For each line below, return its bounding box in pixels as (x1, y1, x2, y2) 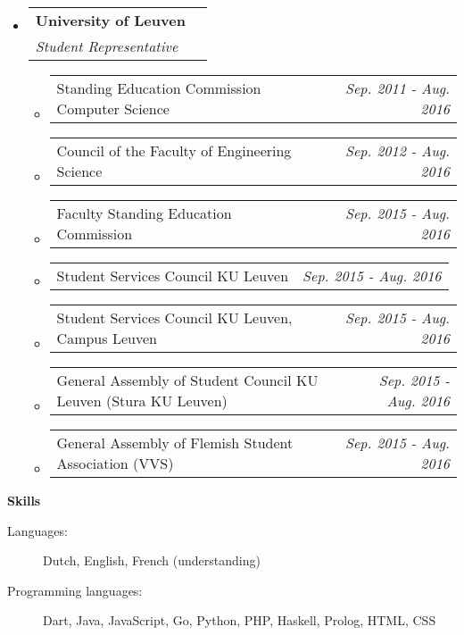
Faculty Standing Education (56, 203, 232, 223)
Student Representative (35, 36, 178, 56)
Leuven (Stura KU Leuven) (56, 390, 228, 411)
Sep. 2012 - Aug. (345, 140, 450, 161)
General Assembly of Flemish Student (56, 432, 294, 453)
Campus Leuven (56, 328, 157, 348)
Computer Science (56, 98, 170, 119)
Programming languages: (7, 581, 143, 599)
